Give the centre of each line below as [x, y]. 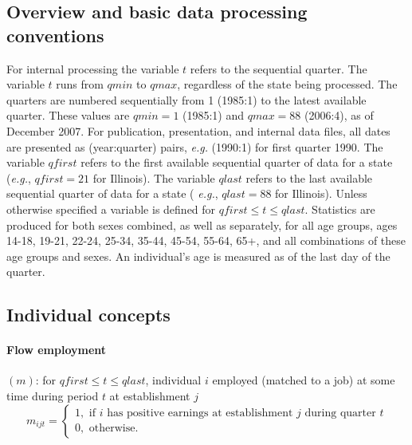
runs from [80, 84]
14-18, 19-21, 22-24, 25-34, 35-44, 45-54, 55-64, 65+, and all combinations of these [206, 240]
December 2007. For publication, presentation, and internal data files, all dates [198, 130]
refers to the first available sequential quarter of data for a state [237, 162]
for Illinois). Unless [321, 193]
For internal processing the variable [93, 68]
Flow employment [57, 350]
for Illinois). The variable [154, 177]
